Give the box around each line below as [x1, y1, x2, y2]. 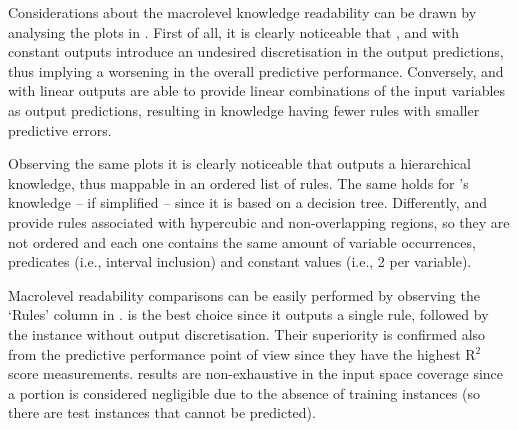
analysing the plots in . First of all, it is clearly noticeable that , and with [8, 21, 459, 42]
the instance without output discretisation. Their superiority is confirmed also [8, 323, 486, 344]
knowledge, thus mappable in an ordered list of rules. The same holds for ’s [8, 172, 469, 193]
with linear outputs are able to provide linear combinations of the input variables [8, 80, 506, 101]
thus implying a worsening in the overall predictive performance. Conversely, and [8, 60, 504, 81]
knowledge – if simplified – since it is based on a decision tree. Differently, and [8, 192, 487, 213]
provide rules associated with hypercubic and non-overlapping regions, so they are [8, 211, 510, 232]
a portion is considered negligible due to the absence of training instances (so [8, 382, 480, 403]
